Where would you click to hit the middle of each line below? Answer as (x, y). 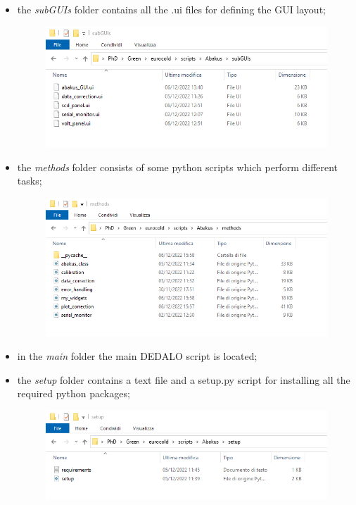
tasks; (30, 181)
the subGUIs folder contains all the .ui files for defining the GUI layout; (171, 9)
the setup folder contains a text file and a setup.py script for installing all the (184, 379)
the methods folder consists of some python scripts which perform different (178, 167)
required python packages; (74, 393)
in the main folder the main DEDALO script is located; (137, 356)
